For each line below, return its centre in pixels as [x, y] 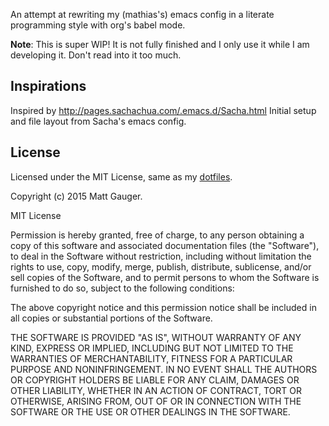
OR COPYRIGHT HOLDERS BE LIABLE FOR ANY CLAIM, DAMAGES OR [155, 380]
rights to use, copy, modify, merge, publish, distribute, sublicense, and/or [161, 266]
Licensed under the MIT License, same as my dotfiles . [121, 176]
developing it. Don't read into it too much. [96, 55]
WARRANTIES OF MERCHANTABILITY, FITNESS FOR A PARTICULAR [151, 358]
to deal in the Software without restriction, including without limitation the [161, 256]
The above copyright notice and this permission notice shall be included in [163, 307]
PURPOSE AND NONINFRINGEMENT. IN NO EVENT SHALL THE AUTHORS [164, 369]
